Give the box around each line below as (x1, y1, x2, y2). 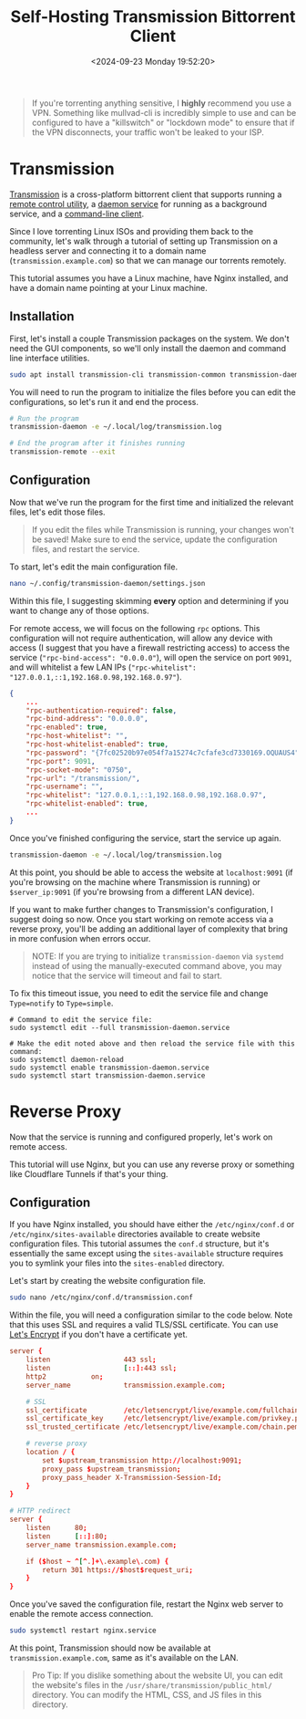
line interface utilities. (9, 352, 90, 363)
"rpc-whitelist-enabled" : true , (25, 799, 148, 808)
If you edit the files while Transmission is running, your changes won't (31, 524, 294, 535)
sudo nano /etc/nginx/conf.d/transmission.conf (9, 1293, 194, 1302)
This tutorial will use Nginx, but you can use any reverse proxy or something (9, 1159, 295, 1170)
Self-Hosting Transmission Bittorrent (10, 6, 296, 27)
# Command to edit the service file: (9, 1015, 153, 1024)
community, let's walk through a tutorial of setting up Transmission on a (9, 235, 278, 246)
